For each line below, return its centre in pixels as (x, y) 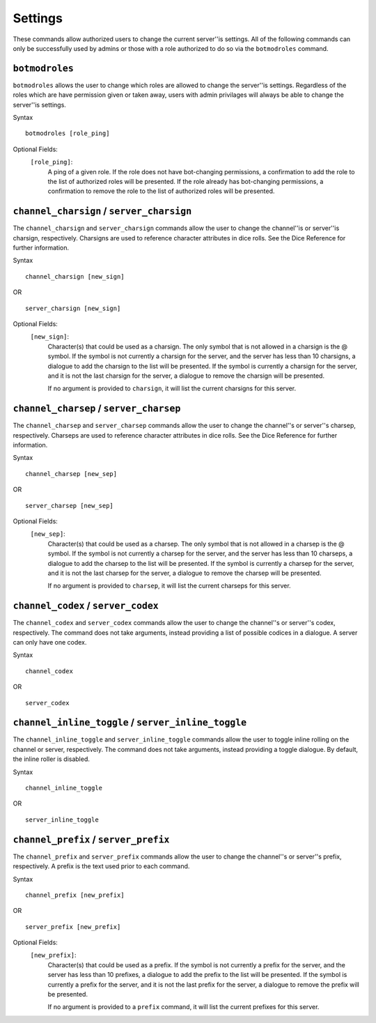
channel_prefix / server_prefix (91, 839)
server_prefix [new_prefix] (73, 926)
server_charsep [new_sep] (70, 506)
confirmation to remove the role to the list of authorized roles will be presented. (161, 191)
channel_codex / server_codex (86, 606)
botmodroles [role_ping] (68, 133)
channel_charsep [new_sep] (71, 474)
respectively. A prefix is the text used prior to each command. (101, 866)
